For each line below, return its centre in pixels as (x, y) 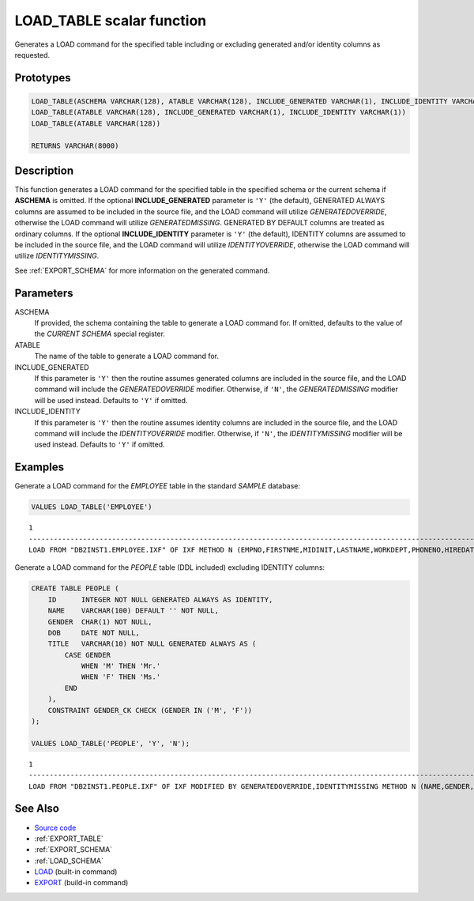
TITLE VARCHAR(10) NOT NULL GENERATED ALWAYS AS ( (152, 644)
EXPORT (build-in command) (81, 883)
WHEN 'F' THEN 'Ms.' (121, 677)
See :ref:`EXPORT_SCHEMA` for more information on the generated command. (142, 270)
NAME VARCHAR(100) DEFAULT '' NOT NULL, (133, 611)
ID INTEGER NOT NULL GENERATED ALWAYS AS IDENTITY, (160, 599)
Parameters (44, 293)
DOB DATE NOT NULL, (94, 633)
